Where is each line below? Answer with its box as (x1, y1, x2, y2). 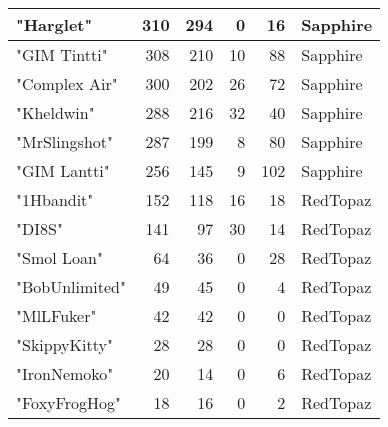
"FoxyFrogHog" (16, 391, 121, 414)
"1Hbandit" (16, 188, 94, 211)
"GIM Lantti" (16, 159, 110, 182)
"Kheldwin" (16, 101, 95, 124)
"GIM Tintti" (16, 43, 108, 66)
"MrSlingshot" (16, 130, 114, 153)
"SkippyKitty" (16, 333, 113, 356)
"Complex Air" (16, 72, 118, 95)
